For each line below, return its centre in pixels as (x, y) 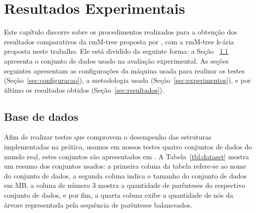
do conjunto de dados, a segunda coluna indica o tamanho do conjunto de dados (126, 175)
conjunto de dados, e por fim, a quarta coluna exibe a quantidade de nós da (119, 195)
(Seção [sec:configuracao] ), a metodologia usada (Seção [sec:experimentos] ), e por (128, 80)
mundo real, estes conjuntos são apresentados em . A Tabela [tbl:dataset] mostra (127, 156)
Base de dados (41, 116)
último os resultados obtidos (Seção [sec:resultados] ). (84, 89)
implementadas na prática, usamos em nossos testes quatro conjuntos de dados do (128, 147)
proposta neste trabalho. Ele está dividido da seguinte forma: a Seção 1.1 (116, 51)
